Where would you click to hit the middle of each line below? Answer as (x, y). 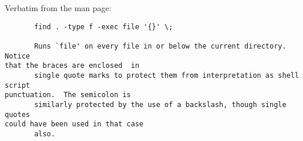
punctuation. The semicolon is (68, 95)
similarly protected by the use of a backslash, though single (160, 104)
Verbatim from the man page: (58, 8)
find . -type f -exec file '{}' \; (104, 27)
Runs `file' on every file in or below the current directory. (160, 46)
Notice (17, 56)
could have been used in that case (74, 124)
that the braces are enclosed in (72, 66)
